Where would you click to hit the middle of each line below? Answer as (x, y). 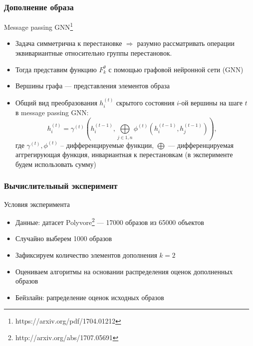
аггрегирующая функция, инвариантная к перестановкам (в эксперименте (124, 154)
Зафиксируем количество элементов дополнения (86, 254)
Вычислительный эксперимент (61, 186)
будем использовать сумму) (56, 164)
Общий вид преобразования (56, 102)
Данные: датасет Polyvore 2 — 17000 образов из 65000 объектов (110, 221)
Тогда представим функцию (56, 69)
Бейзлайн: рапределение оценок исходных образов (90, 297)
